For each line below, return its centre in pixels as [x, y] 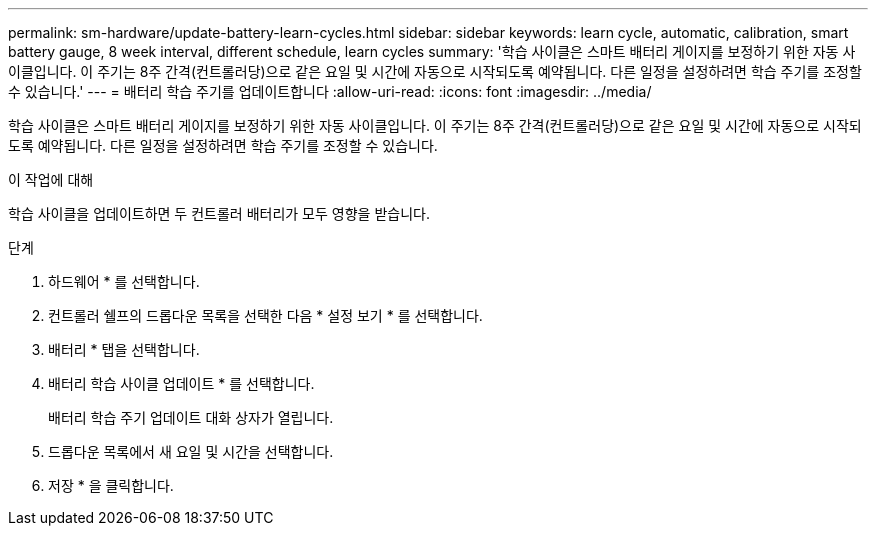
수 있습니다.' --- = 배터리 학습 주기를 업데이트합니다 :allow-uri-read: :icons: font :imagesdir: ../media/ [330, 91]
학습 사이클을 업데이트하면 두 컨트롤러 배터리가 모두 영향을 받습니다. [219, 213]
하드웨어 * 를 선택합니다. [124, 281]
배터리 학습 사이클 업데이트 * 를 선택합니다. [181, 383]
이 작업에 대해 [51, 179]
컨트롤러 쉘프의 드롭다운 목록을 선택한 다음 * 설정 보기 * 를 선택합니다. [265, 315]
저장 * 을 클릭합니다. [111, 485]
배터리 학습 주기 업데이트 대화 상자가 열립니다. [191, 417]
